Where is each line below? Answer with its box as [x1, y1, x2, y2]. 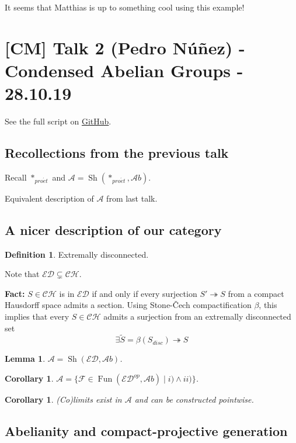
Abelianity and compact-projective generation [5, 422, 288, 440]
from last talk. [106, 192, 158, 204]
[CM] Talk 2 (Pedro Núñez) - [5, 35, 245, 59]
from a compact [228, 287, 284, 299]
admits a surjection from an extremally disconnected [103, 310, 291, 323]
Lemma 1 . [5, 352, 46, 365]
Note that [5, 268, 40, 280]
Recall [5, 171, 27, 183]
